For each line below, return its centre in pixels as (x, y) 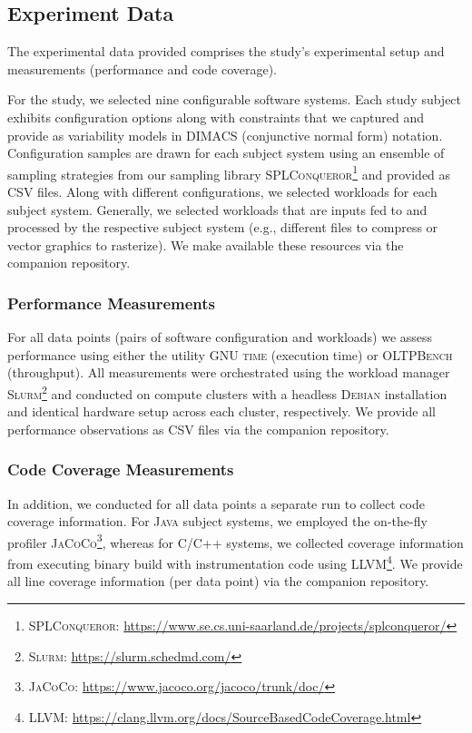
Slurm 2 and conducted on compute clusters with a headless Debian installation (227, 392)
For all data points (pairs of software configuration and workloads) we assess (220, 337)
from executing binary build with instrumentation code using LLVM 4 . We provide (235, 562)
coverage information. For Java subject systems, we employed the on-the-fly (217, 521)
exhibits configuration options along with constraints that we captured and (216, 117)
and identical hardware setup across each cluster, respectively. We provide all (221, 411)
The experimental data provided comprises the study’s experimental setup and (226, 51)
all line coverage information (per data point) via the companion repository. (218, 581)
